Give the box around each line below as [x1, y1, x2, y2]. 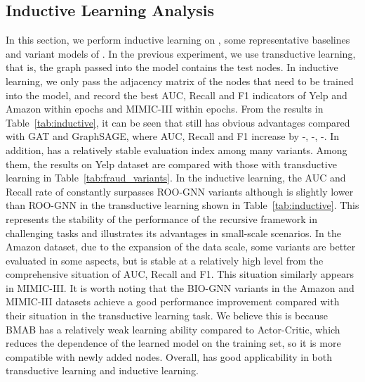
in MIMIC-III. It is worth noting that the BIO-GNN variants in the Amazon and [6, 280, 354, 295]
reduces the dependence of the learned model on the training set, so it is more [6, 336, 341, 350]
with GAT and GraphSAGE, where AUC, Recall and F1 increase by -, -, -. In [6, 129, 340, 144]
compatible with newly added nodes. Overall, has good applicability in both [6, 349, 332, 364]
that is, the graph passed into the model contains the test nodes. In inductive [6, 60, 338, 75]
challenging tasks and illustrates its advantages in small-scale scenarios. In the [6, 225, 341, 240]
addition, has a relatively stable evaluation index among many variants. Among [6, 142, 347, 157]
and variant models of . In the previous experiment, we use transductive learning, [6, 46, 356, 61]
